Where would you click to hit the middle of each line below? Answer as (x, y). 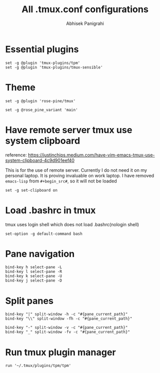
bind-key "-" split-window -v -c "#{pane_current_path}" (67, 328)
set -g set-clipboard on (31, 190)
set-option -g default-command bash (44, 234)
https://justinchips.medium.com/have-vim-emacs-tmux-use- (91, 155)
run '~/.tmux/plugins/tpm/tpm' (38, 366)
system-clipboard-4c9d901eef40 (40, 160)
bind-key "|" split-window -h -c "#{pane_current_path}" (67, 314)
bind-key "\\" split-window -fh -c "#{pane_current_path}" (69, 319)
